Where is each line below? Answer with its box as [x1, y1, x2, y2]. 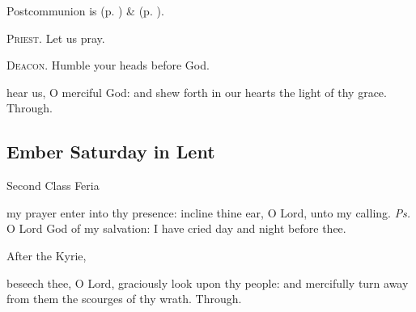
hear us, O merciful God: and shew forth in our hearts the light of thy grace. [6, 83, 387, 100]
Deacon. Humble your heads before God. [6, 57, 210, 74]
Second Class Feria [6, 177, 100, 194]
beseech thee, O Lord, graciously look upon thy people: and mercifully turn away [6, 274, 409, 291]
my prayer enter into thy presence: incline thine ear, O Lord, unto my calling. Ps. [6, 204, 411, 221]
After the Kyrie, [6, 247, 87, 264]
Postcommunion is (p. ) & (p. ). [6, 2, 164, 19]
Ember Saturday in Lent [6, 139, 215, 164]
